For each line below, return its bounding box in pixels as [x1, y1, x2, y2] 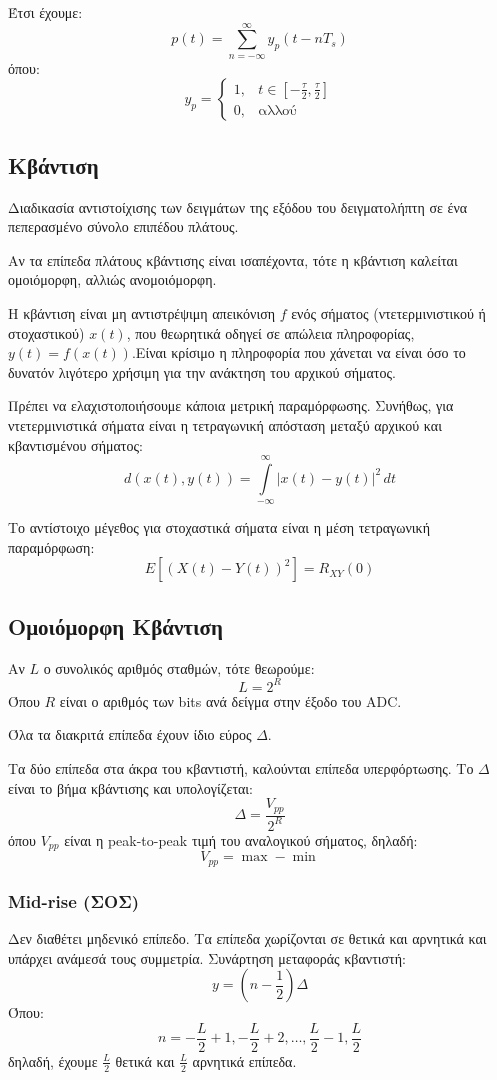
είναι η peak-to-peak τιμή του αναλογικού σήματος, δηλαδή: [64, 829, 418, 850]
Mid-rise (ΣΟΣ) [8, 888, 140, 913]
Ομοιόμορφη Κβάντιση [8, 610, 223, 641]
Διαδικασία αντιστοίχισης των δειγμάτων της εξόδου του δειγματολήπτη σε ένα [8, 196, 468, 217]
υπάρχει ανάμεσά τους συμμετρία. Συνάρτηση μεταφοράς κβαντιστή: [8, 947, 406, 968]
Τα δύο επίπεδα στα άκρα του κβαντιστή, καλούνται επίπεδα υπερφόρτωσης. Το [8, 757, 474, 778]
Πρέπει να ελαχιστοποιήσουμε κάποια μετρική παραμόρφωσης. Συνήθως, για [8, 395, 454, 416]
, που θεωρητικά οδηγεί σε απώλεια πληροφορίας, [126, 322, 415, 343]
